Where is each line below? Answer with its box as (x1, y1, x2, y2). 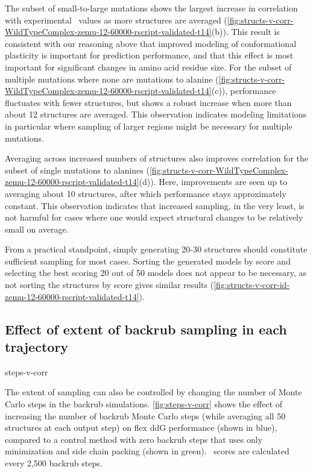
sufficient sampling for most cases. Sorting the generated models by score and (5, 254, 291, 267)
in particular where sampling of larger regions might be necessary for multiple (5, 119, 292, 132)
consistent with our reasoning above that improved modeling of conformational (5, 37, 297, 49)
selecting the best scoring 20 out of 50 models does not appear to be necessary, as (5, 266, 307, 279)
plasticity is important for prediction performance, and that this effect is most (5, 49, 294, 61)
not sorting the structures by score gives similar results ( (5, 278, 214, 291)
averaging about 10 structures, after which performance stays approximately (5, 187, 286, 199)
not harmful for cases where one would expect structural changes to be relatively (5, 211, 303, 224)
